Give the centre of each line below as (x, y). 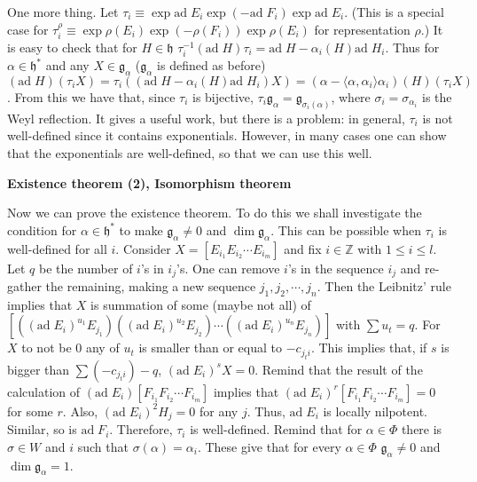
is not (438, 118)
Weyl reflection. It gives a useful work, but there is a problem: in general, (206, 118)
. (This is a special (394, 12)
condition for (42, 229)
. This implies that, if (369, 348)
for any (219, 411)
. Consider (143, 248)
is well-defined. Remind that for (276, 429)
